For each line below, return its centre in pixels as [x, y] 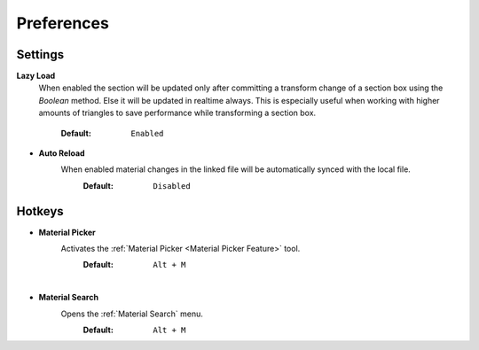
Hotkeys [40, 211]
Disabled [172, 186]
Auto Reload [62, 153]
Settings [40, 54]
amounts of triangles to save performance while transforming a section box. [177, 113]
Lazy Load [36, 76]
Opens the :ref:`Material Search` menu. [132, 314]
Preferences [63, 23]
